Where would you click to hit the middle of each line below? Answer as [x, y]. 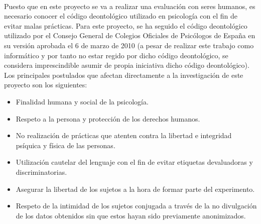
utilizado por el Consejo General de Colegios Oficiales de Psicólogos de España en [130, 35]
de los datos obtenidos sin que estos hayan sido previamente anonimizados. [131, 215]
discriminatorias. [41, 172]
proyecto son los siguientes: [46, 85]
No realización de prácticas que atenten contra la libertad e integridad [124, 135]
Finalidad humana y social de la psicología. [82, 101]
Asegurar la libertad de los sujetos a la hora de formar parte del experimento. [135, 189]
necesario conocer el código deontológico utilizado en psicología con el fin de [121, 16]
